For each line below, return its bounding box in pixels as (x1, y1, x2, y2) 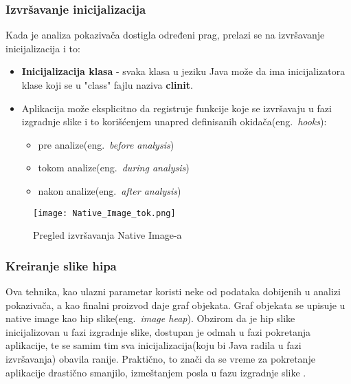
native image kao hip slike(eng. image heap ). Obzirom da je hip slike (5, 311, 295, 326)
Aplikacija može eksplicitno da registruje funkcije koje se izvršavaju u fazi (21, 100, 332, 115)
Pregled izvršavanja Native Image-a (33, 228, 182, 242)
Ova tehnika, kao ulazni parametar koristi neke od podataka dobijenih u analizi (5, 284, 341, 299)
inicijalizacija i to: (5, 41, 80, 55)
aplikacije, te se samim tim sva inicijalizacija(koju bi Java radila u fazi (5, 338, 302, 352)
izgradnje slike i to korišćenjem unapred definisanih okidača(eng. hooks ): (21, 114, 327, 129)
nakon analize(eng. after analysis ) (38, 183, 181, 198)
